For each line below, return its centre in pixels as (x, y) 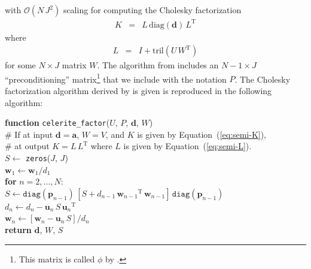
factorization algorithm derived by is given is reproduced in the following (138, 90)
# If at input (29, 134)
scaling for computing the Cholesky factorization (152, 10)
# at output (27, 146)
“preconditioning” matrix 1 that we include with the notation (116, 78)
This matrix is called (57, 259)
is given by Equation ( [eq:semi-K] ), (202, 134)
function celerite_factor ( (57, 123)
